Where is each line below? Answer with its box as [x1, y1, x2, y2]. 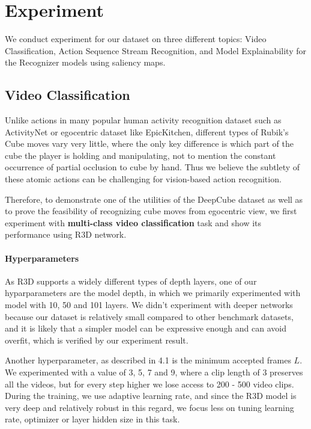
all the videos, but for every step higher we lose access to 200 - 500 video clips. [5, 377, 294, 390]
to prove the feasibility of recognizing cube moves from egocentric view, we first [5, 205, 297, 217]
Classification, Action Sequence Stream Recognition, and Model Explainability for [5, 44, 306, 57]
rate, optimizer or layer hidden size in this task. [5, 413, 180, 425]
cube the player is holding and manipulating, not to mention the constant [5, 149, 276, 161]
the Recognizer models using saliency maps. [5, 56, 166, 69]
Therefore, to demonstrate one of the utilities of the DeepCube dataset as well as [5, 193, 303, 205]
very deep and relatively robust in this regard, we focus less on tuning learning [5, 401, 294, 413]
